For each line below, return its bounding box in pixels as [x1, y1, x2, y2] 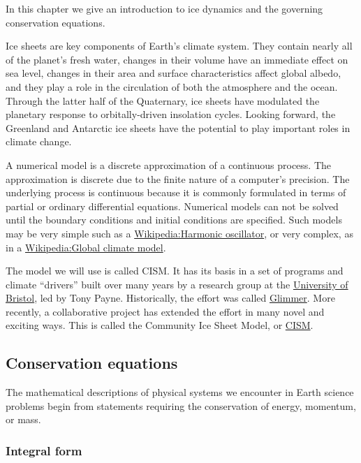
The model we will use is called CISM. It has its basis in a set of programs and [6, 263, 344, 278]
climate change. [6, 134, 72, 149]
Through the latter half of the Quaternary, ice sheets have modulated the [6, 93, 320, 108]
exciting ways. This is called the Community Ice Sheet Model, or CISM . [6, 318, 314, 332]
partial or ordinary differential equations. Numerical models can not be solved [6, 198, 339, 213]
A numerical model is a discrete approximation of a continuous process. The [6, 157, 332, 172]
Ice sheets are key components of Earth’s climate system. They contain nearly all [6, 38, 353, 53]
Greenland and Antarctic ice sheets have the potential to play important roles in [6, 120, 351, 135]
